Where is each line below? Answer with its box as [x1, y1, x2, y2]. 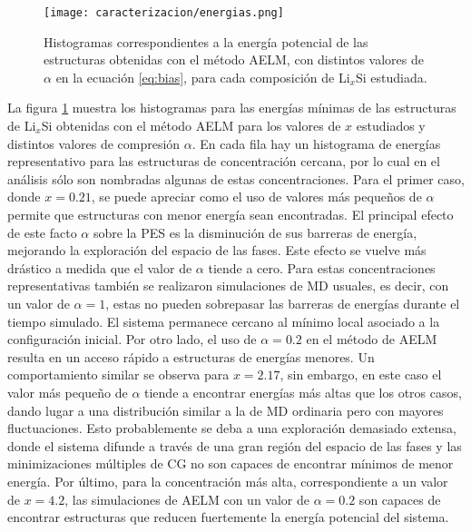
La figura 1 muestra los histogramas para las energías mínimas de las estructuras [7, 98, 456, 117]
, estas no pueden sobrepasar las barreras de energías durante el [105, 293, 460, 312]
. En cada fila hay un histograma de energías [191, 133, 441, 153]
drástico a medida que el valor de [7, 258, 192, 277]
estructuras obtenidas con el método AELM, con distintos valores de [44, 50, 425, 69]
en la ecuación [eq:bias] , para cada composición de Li [55, 67, 350, 86]
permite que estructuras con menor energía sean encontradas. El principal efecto [7, 205, 454, 223]
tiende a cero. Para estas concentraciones [208, 258, 436, 277]
